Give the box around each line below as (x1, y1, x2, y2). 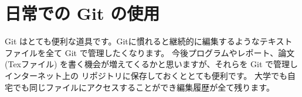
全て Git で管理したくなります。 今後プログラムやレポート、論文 (45, 46, 295, 58)
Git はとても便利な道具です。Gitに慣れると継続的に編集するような (5, 35, 260, 47)
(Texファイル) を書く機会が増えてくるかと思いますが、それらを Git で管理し (5, 58, 298, 70)
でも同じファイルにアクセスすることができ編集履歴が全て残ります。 (12, 81, 274, 93)
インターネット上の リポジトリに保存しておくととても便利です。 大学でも (5, 69, 287, 81)
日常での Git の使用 (5, 1, 160, 25)
